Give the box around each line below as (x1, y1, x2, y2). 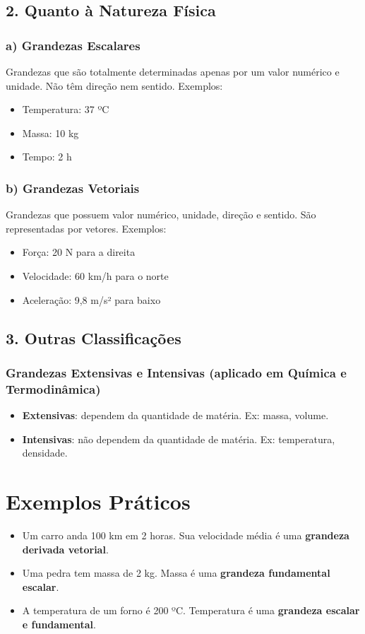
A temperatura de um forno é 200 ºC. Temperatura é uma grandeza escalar (22, 603, 360, 618)
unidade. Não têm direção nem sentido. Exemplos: (6, 78, 223, 93)
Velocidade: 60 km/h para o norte (22, 268, 169, 283)
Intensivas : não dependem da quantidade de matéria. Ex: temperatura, (22, 431, 335, 446)
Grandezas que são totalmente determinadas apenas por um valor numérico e (6, 64, 340, 78)
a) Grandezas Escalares (6, 36, 140, 54)
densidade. (22, 445, 68, 460)
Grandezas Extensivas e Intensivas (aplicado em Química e (6, 363, 347, 381)
